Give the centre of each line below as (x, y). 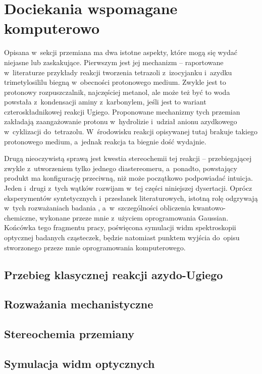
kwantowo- (209, 208)
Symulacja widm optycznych (80, 363)
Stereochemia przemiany (69, 334)
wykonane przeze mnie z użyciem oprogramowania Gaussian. (134, 217)
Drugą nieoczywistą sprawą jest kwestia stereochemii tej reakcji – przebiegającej (128, 158)
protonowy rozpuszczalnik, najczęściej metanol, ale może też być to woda (117, 92)
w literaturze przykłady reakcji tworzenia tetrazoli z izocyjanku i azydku (118, 72)
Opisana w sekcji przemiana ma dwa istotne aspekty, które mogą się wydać (121, 52)
